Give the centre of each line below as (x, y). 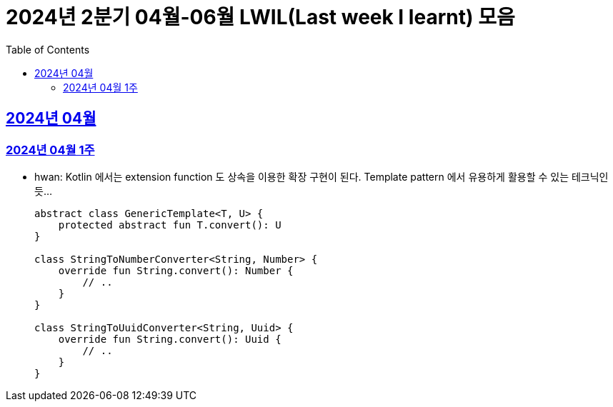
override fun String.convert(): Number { (176, 270)
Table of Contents (48, 49)
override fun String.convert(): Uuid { (170, 339)
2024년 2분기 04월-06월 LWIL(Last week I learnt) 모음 (260, 17)
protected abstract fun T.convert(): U (170, 225)
